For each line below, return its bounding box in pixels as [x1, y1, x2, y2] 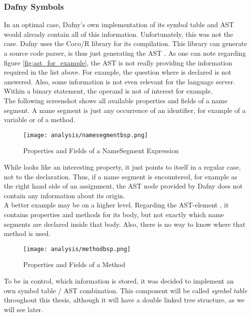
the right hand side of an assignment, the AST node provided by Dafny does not [4, 181, 243, 191]
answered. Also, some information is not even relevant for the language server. [4, 76, 236, 86]
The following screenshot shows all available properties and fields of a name [4, 95, 228, 105]
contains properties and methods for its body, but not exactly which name [4, 209, 224, 219]
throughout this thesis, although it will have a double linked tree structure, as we [4, 295, 245, 305]
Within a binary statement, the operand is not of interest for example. [4, 86, 213, 96]
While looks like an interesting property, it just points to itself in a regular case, [4, 162, 241, 172]
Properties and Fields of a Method [23, 259, 126, 269]
